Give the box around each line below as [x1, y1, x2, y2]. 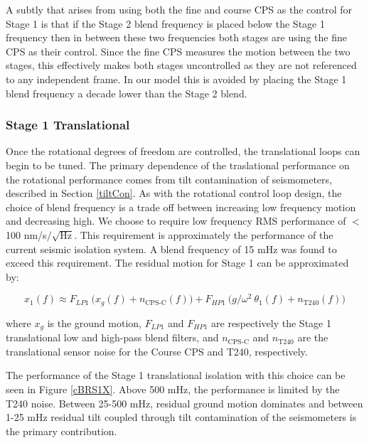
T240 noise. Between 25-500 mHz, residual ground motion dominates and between [6, 395, 363, 410]
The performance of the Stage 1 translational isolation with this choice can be [6, 368, 346, 383]
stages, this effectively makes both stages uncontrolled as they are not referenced [6, 58, 357, 73]
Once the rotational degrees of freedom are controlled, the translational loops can [6, 144, 360, 159]
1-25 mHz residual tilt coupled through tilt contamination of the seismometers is [6, 410, 357, 425]
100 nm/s [6, 227, 47, 242]
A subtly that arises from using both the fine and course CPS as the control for [6, 2, 352, 16]
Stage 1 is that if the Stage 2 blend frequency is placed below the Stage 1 [6, 16, 325, 31]
